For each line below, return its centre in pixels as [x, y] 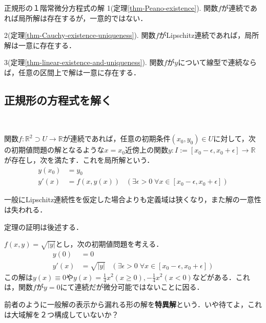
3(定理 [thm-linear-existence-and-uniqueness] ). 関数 [84, 62]
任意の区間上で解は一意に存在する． [79, 72]
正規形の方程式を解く [58, 100]
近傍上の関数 [146, 150]
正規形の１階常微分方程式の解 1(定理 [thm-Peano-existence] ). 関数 [111, 8]
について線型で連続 [210, 62]
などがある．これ [221, 277]
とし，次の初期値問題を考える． [109, 244]
